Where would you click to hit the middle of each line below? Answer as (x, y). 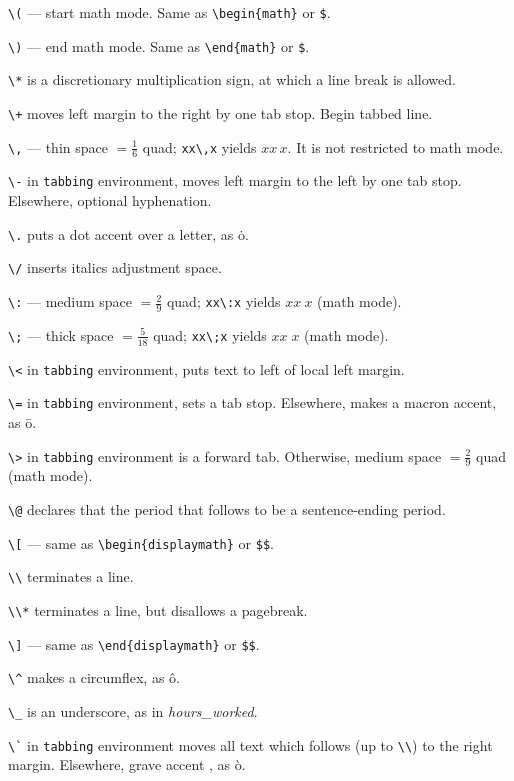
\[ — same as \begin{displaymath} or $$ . (141, 542)
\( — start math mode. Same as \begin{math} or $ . (169, 12)
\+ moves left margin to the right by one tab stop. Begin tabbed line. (220, 112)
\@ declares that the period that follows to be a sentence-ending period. (227, 509)
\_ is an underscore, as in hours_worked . (133, 710)
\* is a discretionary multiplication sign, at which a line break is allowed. (232, 79)
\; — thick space (61, 334)
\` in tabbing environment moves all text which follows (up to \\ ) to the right (250, 744)
